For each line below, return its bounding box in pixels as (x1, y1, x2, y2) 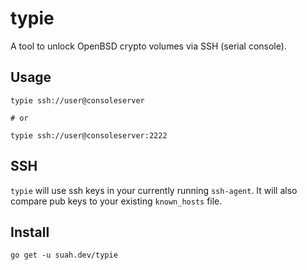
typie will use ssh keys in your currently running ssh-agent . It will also (10, 184, 298, 196)
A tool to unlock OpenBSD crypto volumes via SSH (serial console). (10, 40, 287, 52)
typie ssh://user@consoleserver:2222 (10, 130, 168, 141)
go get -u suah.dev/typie (10, 250, 118, 261)
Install (10, 223, 50, 241)
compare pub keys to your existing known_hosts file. (10, 195, 223, 207)
